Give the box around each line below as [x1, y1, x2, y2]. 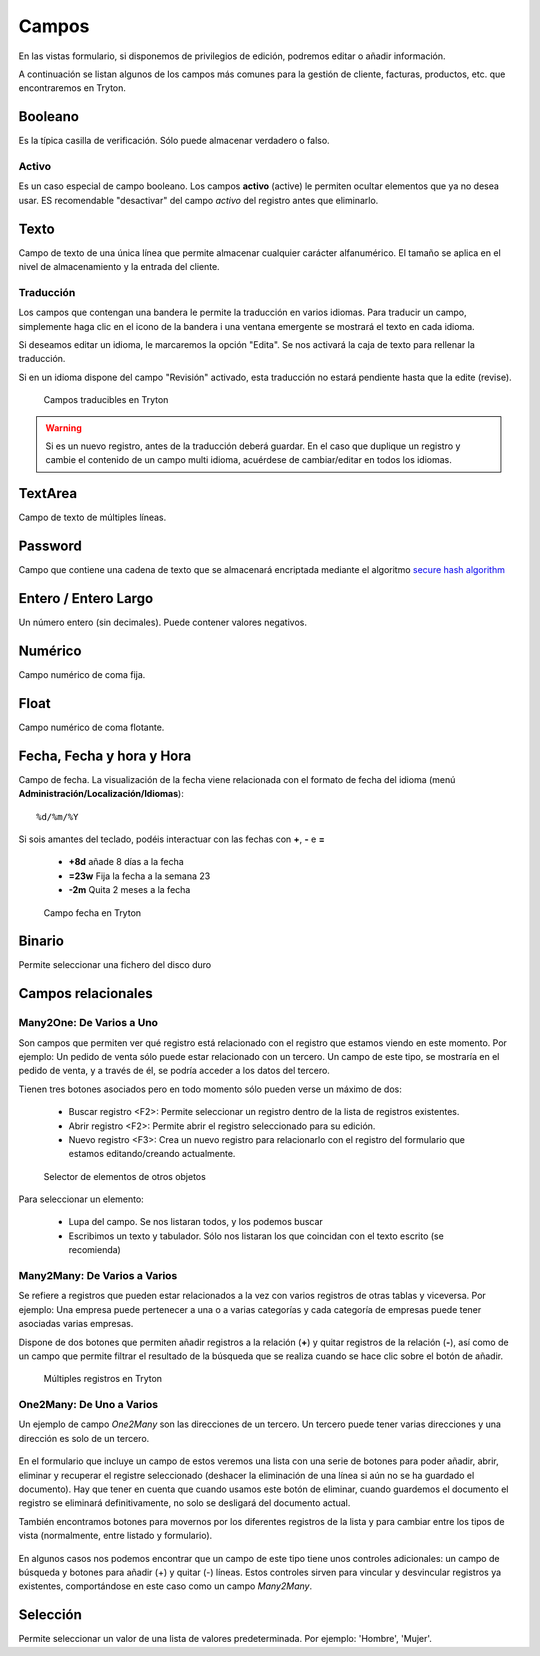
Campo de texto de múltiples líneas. [18, 511, 167, 524]
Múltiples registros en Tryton [43, 1373, 163, 1385]
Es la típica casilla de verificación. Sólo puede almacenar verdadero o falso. [18, 135, 330, 147]
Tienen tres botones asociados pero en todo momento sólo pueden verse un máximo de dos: [18, 1083, 402, 1095]
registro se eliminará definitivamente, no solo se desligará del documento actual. [18, 1497, 351, 1509]
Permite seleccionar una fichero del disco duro [18, 959, 212, 971]
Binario [18, 933, 65, 950]
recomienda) [68, 1244, 122, 1256]
